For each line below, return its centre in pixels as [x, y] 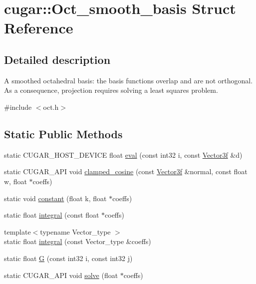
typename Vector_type [75, 231]
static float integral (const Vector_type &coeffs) [78, 241]
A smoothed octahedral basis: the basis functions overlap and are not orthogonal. [128, 80]
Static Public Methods [63, 134]
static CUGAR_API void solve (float [61, 275]
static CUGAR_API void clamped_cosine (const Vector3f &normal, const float [126, 171]
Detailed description [57, 59]
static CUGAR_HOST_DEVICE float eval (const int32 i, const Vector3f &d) [123, 154]
